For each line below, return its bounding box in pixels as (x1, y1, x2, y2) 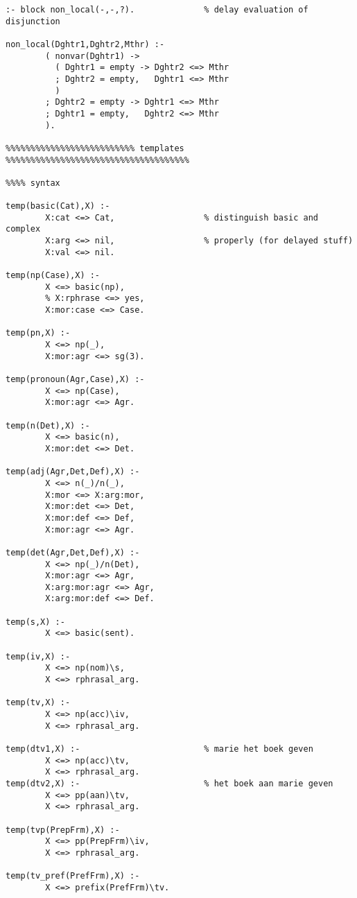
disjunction (6, 16, 60, 26)
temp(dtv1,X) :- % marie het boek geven (6, 744, 313, 754)
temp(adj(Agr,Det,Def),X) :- (6, 467, 140, 477)
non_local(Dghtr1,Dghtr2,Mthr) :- (6, 39, 165, 49)
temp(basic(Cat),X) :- (6, 201, 110, 211)
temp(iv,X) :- (6, 651, 71, 662)
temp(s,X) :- (6, 616, 65, 627)
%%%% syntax (6, 178, 60, 188)
